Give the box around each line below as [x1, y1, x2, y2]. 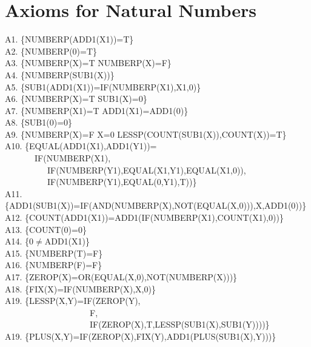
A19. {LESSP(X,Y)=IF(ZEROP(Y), [5, 294, 141, 307]
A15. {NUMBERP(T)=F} [5, 246, 103, 259]
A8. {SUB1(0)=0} [5, 116, 73, 129]
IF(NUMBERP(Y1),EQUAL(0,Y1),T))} [47, 175, 197, 188]
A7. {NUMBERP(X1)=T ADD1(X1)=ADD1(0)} [5, 104, 189, 116]
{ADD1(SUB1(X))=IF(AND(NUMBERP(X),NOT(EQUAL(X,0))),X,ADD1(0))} [5, 199, 307, 212]
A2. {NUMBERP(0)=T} [5, 44, 98, 57]
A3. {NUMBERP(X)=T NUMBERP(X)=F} [5, 56, 172, 69]
